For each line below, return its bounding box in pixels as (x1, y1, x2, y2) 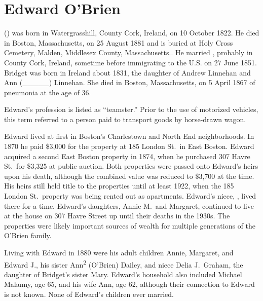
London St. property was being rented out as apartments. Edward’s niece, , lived (4, 191, 256, 201)
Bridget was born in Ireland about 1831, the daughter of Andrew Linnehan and (4, 67, 251, 78)
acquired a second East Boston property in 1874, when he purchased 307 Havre (4, 150, 250, 161)
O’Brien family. (4, 230, 52, 241)
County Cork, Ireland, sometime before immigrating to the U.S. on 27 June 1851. (4, 57, 257, 67)
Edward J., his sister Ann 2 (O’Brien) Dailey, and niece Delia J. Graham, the (4, 257, 243, 270)
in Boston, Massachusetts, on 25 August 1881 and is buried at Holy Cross (4, 37, 233, 48)
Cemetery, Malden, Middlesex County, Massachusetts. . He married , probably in (4, 47, 253, 58)
